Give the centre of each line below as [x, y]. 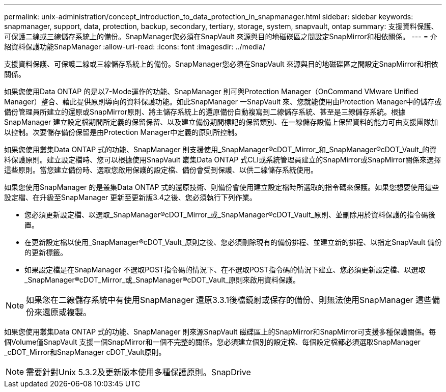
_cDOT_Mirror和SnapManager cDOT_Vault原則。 [85, 352]
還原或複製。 [67, 312]
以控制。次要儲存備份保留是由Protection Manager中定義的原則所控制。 [123, 132]
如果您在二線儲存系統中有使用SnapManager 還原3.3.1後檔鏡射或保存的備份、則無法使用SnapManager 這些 [229, 300]
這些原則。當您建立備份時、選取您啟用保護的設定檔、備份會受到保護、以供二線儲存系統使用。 [161, 170]
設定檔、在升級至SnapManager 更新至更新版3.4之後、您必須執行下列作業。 [130, 197]
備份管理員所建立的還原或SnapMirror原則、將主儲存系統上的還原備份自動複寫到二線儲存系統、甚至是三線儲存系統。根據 [205, 112]
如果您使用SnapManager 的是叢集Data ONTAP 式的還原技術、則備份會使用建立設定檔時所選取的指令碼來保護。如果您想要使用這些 [222, 187]
